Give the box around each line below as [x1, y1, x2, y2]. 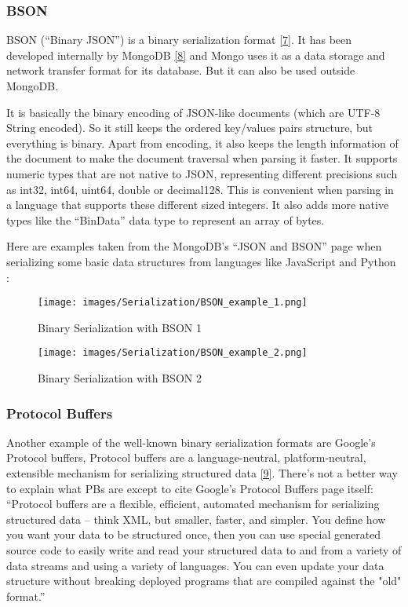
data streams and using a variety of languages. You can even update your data [6, 557, 384, 573]
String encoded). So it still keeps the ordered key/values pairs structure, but [6, 119, 373, 136]
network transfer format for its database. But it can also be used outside [6, 62, 355, 79]
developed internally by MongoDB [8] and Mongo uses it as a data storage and [6, 46, 385, 63]
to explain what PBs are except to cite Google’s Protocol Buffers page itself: [6, 480, 373, 496]
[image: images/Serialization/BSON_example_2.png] [38, 347, 308, 359]
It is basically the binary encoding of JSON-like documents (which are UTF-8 [6, 104, 381, 120]
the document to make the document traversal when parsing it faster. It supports [6, 150, 398, 166]
